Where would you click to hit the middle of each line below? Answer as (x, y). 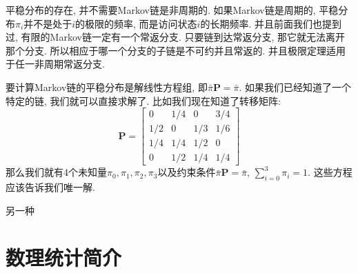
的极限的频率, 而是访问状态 (136, 23)
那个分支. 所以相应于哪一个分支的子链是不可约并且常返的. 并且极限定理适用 (176, 50)
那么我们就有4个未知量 (56, 172)
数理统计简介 (64, 257)
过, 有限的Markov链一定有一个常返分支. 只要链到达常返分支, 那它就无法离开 (175, 37)
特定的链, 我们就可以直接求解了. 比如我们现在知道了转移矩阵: (143, 100)
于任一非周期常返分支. (55, 64)
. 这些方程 (330, 172)
